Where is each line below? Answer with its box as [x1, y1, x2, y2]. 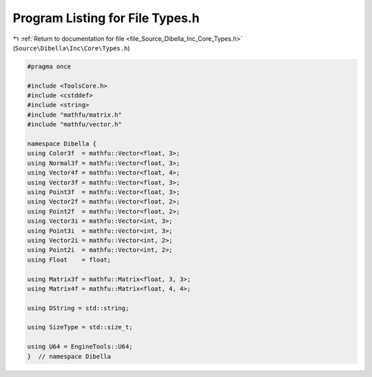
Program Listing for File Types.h [12, 10, 200, 26]
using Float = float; [27, 255, 112, 264]
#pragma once [27, 62, 72, 70]
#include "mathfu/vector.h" [27, 121, 122, 128]
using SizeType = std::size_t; [27, 323, 134, 331]
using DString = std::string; [27, 304, 130, 312]
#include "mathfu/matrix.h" [27, 110, 122, 119]
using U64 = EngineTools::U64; [27, 342, 134, 351]
